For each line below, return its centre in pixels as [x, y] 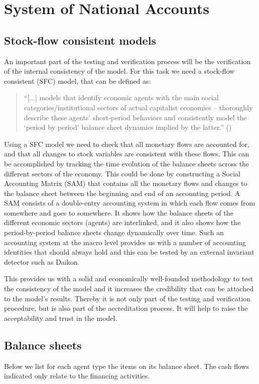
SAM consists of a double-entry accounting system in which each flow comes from [130, 203]
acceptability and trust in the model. [61, 318]
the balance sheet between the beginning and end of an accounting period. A [122, 193]
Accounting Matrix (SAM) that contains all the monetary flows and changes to [126, 183]
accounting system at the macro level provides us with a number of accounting [125, 242]
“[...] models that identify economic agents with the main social [121, 98]
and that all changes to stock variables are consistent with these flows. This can [126, 154]
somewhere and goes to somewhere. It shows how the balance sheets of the [119, 212]
